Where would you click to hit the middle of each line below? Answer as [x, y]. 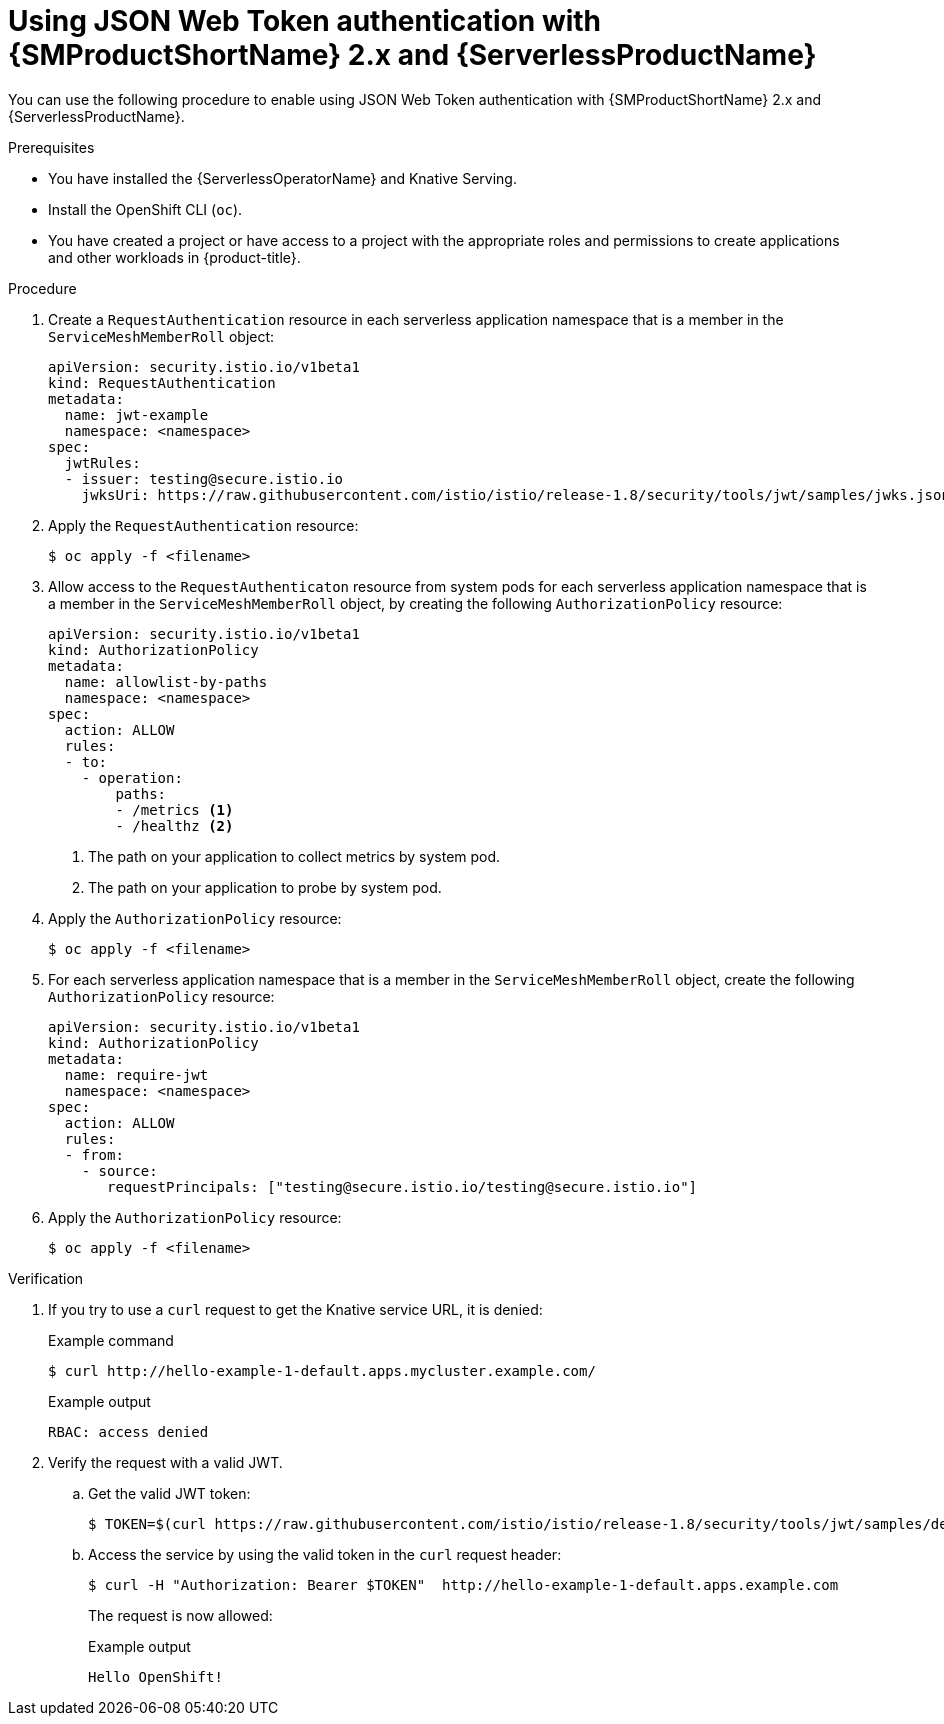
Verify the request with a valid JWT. [165, 1462]
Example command [111, 1340]
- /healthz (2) [174, 825]
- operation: [132, 777]
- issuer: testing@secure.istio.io [204, 478]
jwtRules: [102, 462]
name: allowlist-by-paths [166, 681]
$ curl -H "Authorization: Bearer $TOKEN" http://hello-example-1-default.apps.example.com [463, 1584]
